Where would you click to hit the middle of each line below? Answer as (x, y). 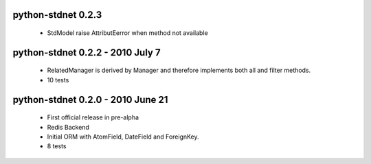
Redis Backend (68, 127)
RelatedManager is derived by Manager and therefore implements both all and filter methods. (179, 70)
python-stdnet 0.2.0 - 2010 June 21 (90, 99)
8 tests (57, 146)
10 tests (58, 80)
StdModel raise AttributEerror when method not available (128, 33)
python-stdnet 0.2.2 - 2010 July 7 (87, 52)
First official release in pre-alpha (93, 117)
